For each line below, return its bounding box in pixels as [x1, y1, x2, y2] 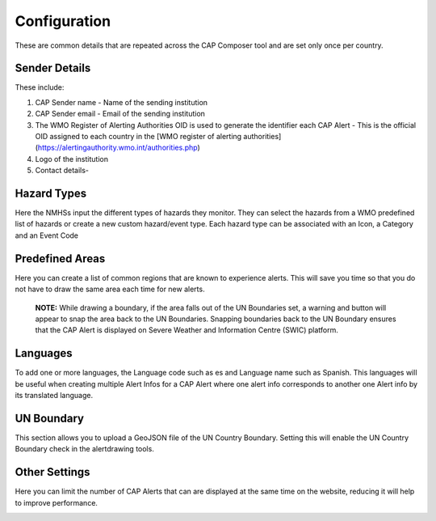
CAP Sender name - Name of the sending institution [35, 97, 208, 107]
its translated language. [15, 391, 93, 400]
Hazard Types [15, 187, 87, 200]
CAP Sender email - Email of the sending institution [35, 109, 206, 119]
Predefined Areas [15, 252, 106, 265]
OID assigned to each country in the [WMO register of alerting [35, 132, 242, 142]
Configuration [15, 12, 111, 30]
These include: [15, 83, 65, 92]
